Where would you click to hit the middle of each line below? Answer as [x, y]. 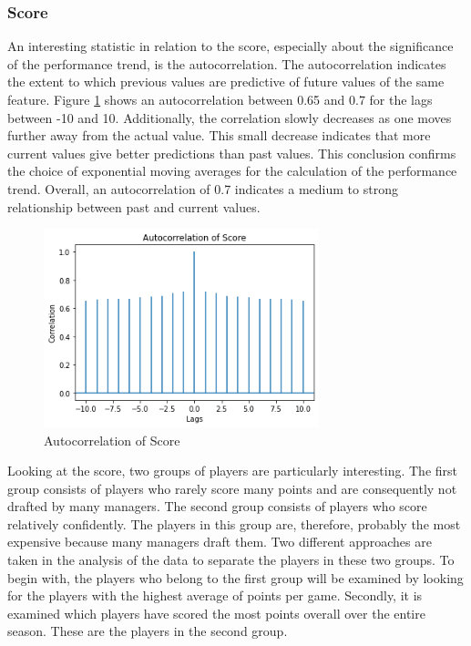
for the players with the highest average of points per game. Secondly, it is [215, 595]
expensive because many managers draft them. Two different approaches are [220, 542]
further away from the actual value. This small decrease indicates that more [219, 135]
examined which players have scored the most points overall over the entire [216, 613]
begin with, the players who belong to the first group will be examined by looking [235, 577]
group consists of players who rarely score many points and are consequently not [232, 488]
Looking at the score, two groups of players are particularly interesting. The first [233, 471]
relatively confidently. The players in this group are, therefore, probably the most [234, 523]
